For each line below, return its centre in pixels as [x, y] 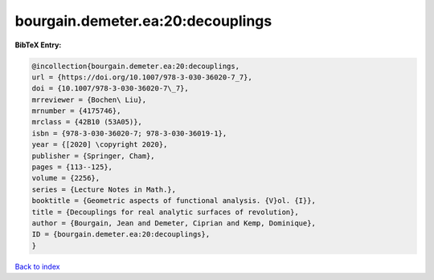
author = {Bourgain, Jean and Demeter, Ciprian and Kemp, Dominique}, [174, 223]
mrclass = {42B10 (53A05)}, [87, 122]
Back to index [37, 266]
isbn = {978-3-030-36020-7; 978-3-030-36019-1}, [129, 133]
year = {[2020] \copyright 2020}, [100, 145]
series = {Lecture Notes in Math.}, [104, 189]
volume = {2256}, [66, 178]
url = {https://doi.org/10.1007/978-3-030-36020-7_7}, [142, 77]
